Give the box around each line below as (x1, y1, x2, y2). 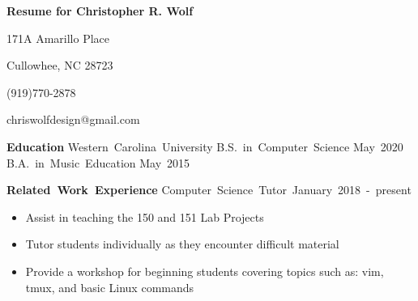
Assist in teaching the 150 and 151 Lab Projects (25, 208, 264, 225)
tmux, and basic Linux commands (25, 278, 194, 295)
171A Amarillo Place (6, 29, 110, 46)
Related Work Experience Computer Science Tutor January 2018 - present (6, 181, 412, 198)
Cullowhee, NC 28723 (6, 57, 113, 74)
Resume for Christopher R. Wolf (6, 2, 194, 19)
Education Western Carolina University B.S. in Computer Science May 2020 (6, 138, 403, 155)
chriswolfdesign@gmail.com (6, 111, 140, 128)
